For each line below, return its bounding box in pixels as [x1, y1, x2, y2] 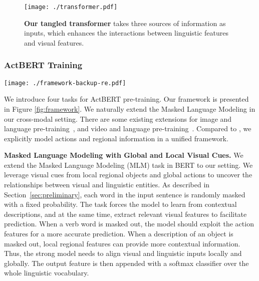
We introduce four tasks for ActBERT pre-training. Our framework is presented [4, 94, 249, 104]
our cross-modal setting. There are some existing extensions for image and [4, 113, 232, 124]
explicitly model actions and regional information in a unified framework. [4, 133, 228, 143]
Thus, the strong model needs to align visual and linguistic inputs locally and [4, 248, 242, 258]
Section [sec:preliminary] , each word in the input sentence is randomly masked [4, 189, 245, 199]
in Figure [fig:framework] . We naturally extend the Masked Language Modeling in [4, 103, 255, 114]
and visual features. [24, 37, 84, 48]
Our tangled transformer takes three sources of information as [24, 18, 226, 28]
